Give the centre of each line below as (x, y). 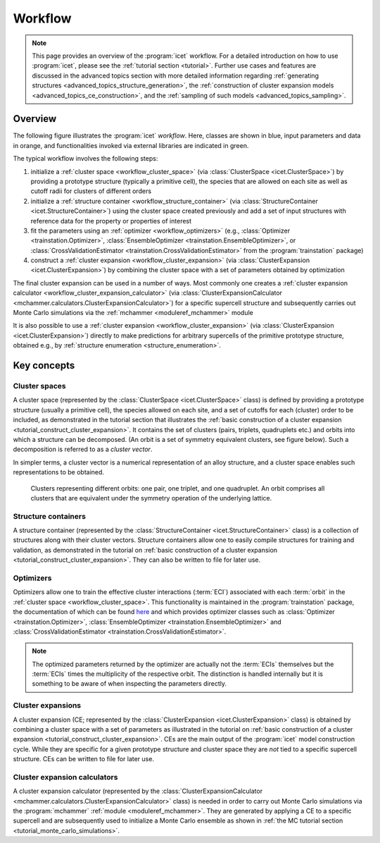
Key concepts (44, 365)
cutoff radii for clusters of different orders (91, 191)
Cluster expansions (47, 706)
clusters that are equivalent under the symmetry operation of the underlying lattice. (151, 498)
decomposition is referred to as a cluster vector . (83, 449)
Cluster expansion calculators (65, 777)
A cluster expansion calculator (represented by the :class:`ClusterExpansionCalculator (138, 791)
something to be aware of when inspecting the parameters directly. (129, 684)
